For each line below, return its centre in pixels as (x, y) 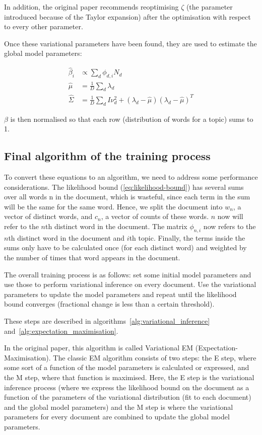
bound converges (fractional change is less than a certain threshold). (109, 304)
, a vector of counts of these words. (155, 216)
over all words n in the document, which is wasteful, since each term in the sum (127, 197)
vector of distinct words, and (48, 216)
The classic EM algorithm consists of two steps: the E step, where (155, 357)
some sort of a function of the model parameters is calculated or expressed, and (127, 367)
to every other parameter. (44, 26)
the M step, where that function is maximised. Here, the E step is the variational (129, 377)
